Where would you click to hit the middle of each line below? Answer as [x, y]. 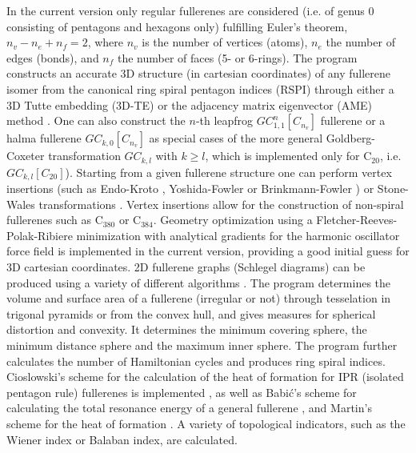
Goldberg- [351, 138]
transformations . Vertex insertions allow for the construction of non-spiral [221, 204]
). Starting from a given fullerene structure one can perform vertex [228, 172]
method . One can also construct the [96, 120]
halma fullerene [44, 138]
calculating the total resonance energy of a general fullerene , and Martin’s [189, 408]
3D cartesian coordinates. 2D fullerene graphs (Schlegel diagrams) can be [186, 267]
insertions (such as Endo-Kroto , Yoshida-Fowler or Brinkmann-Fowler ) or [190, 188]
